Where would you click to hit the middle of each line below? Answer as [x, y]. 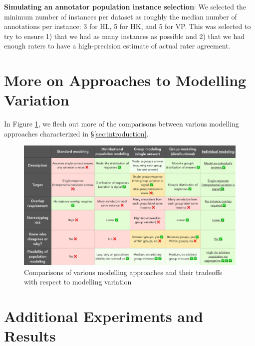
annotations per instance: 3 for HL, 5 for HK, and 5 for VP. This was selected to [127, 26]
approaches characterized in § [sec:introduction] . [76, 133]
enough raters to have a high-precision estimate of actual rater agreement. [117, 46]
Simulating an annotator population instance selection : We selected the [125, 6]
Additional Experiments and [104, 316]
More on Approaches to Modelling [125, 80]
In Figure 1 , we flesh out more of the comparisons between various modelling [122, 124]
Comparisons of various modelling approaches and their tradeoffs [123, 272]
